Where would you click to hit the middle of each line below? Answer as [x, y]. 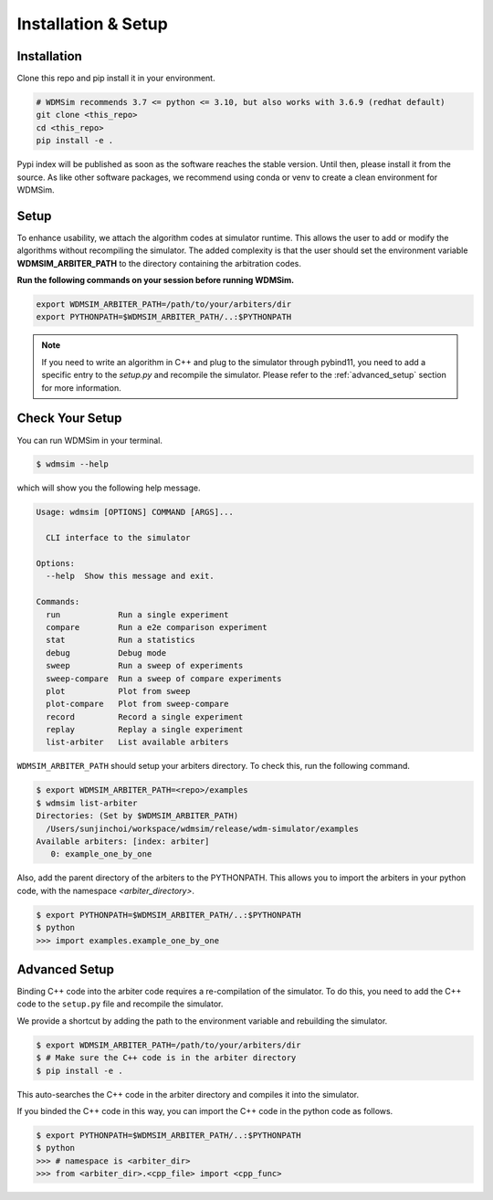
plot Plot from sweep [118, 691]
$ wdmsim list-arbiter [87, 803]
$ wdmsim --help [73, 464]
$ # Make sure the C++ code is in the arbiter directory [166, 1058]
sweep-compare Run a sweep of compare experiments [164, 679]
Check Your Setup [69, 419]
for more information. [82, 387]
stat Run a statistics [121, 640]
